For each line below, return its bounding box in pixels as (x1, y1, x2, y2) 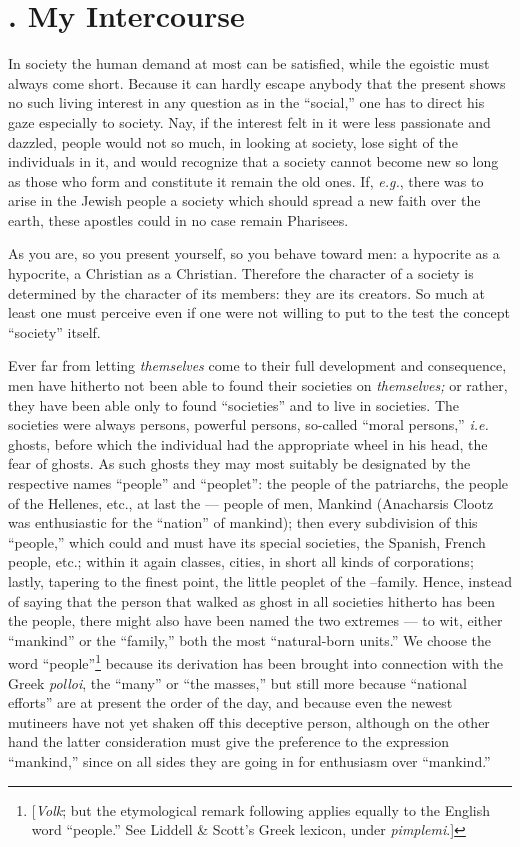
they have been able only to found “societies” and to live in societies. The (8, 394, 459, 415)
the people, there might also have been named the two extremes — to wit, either (8, 610, 503, 631)
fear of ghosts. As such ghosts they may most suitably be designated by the (8, 453, 471, 474)
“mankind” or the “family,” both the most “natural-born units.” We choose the (8, 629, 491, 650)
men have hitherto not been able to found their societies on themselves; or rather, (8, 375, 508, 396)
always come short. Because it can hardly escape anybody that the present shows (8, 72, 506, 93)
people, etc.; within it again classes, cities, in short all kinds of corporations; (8, 551, 474, 572)
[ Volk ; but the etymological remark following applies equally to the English (31, 799, 491, 820)
